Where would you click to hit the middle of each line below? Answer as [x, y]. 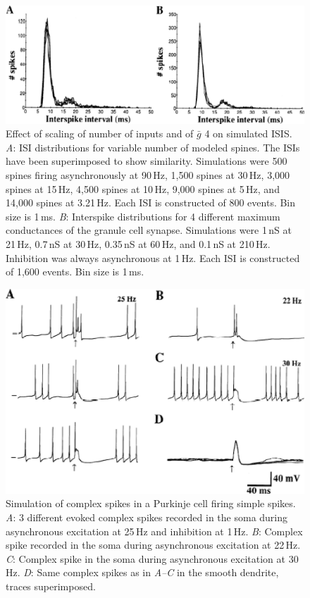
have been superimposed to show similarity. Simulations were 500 [147, 161]
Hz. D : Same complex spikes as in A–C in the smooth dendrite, [142, 572]
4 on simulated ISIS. [248, 133]
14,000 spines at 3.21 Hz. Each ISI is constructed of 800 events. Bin [151, 203]
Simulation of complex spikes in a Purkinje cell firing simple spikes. [151, 503]
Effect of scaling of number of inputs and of [100, 133]
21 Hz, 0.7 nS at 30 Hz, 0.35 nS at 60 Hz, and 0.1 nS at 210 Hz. [138, 244]
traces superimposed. [51, 586]
